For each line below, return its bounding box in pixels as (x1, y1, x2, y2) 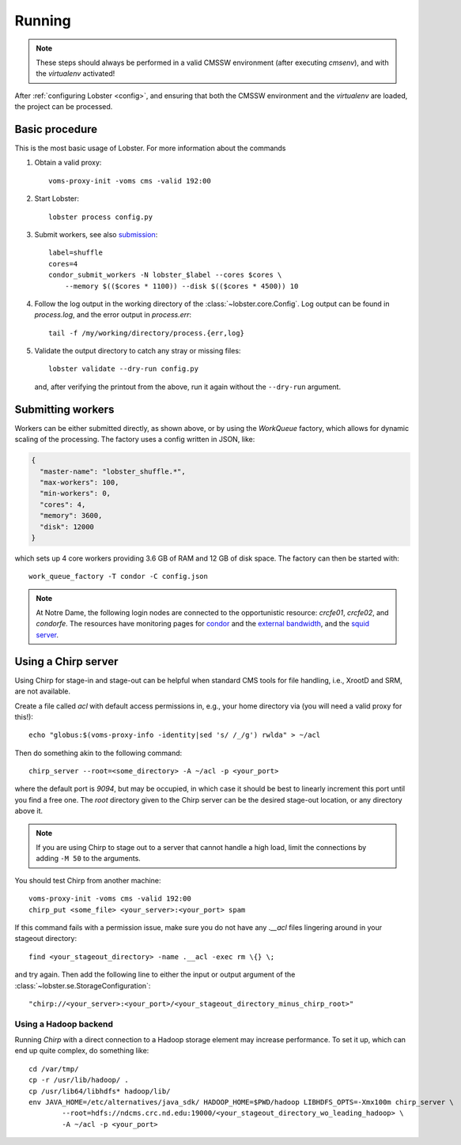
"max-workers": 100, (40, 478, 119, 486)
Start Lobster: (34, 194, 79, 203)
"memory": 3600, (40, 511, 103, 520)
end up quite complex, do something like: (14, 1046, 149, 1056)
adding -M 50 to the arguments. (36, 854, 142, 863)
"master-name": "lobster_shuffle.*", (40, 467, 186, 476)
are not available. (14, 686, 71, 696)
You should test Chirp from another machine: (14, 875, 161, 885)
